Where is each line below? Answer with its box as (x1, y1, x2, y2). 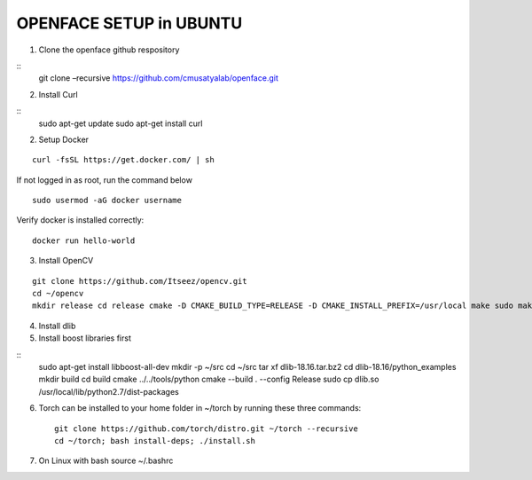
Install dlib (38, 320, 76, 331)
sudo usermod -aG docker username (32, 195, 182, 206)
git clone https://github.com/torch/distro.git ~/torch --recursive (54, 423, 358, 434)
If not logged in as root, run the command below (16, 174, 192, 185)
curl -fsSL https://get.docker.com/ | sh (32, 155, 215, 165)
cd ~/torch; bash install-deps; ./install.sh (54, 436, 256, 445)
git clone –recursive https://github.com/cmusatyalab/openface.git (38, 73, 278, 83)
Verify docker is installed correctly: (16, 215, 145, 225)
